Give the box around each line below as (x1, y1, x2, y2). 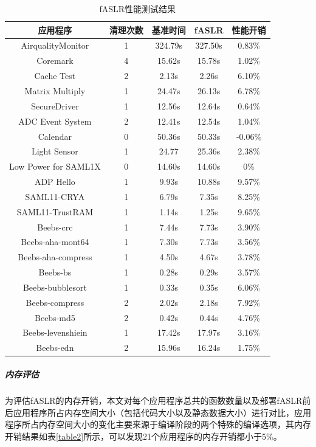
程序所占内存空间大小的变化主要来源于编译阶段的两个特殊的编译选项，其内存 (5, 418, 311, 431)
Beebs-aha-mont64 (21, 235, 89, 248)
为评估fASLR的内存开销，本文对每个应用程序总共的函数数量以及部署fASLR (5, 393, 303, 406)
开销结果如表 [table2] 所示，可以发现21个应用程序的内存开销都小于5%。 (5, 429, 282, 442)
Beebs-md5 (35, 311, 75, 324)
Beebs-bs (38, 266, 72, 279)
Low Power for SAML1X (9, 160, 101, 173)
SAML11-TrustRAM (16, 205, 94, 218)
